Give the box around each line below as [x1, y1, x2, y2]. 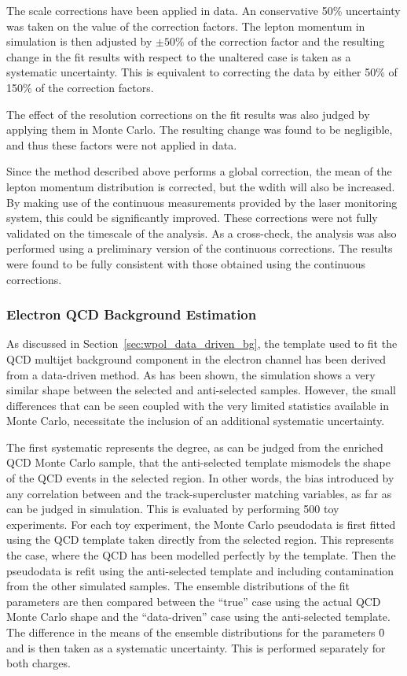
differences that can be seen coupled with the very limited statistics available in [6, 397, 389, 413]
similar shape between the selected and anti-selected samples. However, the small [6, 382, 396, 398]
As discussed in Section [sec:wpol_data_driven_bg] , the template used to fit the [6, 335, 398, 352]
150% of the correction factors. [6, 79, 154, 95]
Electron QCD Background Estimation [6, 305, 257, 324]
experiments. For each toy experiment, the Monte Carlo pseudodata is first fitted [6, 515, 396, 532]
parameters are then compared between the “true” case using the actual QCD [6, 593, 381, 609]
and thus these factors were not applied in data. [6, 136, 237, 153]
